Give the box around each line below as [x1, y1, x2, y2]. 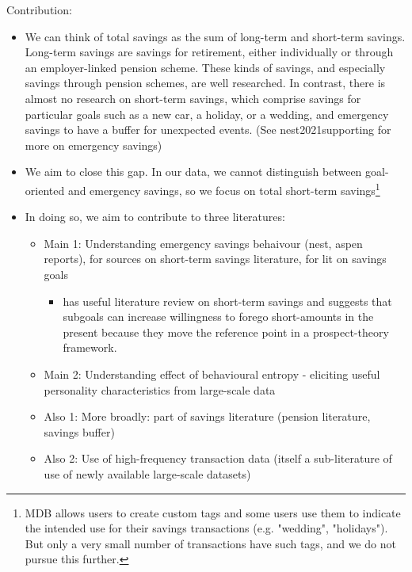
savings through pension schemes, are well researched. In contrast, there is [25, 74, 386, 91]
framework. [63, 339, 117, 356]
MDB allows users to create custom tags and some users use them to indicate [25, 504, 401, 521]
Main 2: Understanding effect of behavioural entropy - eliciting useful [44, 365, 380, 382]
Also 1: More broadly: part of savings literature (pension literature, [44, 408, 371, 425]
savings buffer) [44, 423, 115, 440]
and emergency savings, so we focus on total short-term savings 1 [67, 179, 380, 198]
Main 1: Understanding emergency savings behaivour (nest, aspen [44, 235, 363, 251]
